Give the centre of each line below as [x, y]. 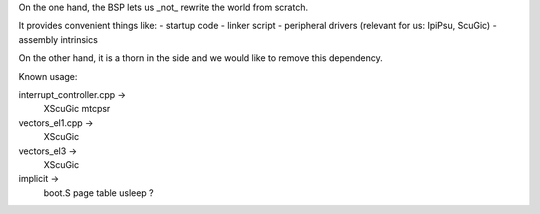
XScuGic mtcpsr [77, 109]
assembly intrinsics [58, 39]
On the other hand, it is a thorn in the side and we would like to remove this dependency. [201, 58]
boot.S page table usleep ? [98, 192]
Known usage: [48, 76]
